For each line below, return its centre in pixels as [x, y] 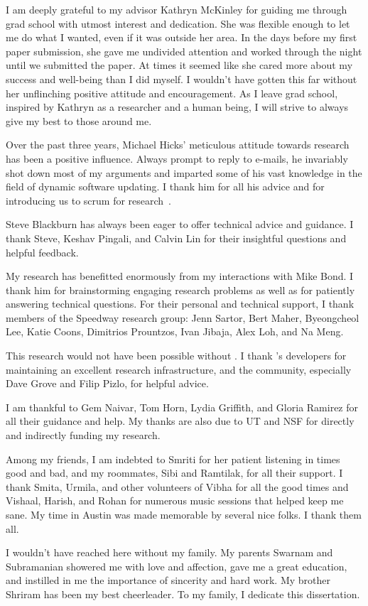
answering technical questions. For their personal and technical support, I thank [180, 304]
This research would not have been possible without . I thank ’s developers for [176, 356]
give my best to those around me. [79, 120]
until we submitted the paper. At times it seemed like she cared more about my [179, 65]
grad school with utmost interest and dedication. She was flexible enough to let [178, 23]
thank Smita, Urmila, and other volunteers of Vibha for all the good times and [177, 486]
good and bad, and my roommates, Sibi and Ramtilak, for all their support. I [174, 473]
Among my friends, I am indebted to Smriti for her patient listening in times [173, 459]
